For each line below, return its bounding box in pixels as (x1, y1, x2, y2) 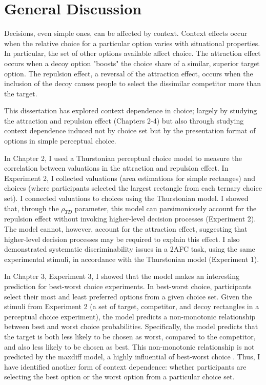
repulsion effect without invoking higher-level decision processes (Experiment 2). (4, 213, 256, 224)
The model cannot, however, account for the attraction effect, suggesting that (4, 224, 248, 234)
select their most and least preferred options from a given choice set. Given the (4, 291, 252, 301)
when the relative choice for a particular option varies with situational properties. (4, 37, 260, 48)
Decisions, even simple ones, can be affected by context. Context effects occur (4, 28, 248, 38)
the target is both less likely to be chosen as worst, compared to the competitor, (4, 331, 256, 341)
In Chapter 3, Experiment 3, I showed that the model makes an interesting (4, 271, 240, 281)
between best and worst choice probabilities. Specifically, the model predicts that (4, 321, 258, 332)
